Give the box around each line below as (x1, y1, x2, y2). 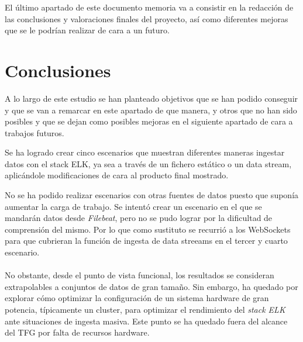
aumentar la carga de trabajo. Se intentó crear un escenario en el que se (5, 200, 262, 212)
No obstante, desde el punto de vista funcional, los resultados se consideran (5, 269, 274, 281)
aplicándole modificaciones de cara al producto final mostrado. (5, 169, 229, 181)
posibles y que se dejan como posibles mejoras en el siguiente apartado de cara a (5, 115, 293, 127)
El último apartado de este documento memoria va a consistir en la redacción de (5, 1, 294, 13)
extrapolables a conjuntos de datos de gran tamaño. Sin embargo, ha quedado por (5, 280, 298, 292)
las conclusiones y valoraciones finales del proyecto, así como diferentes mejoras (5, 12, 288, 25)
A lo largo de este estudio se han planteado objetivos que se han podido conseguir (5, 92, 298, 104)
